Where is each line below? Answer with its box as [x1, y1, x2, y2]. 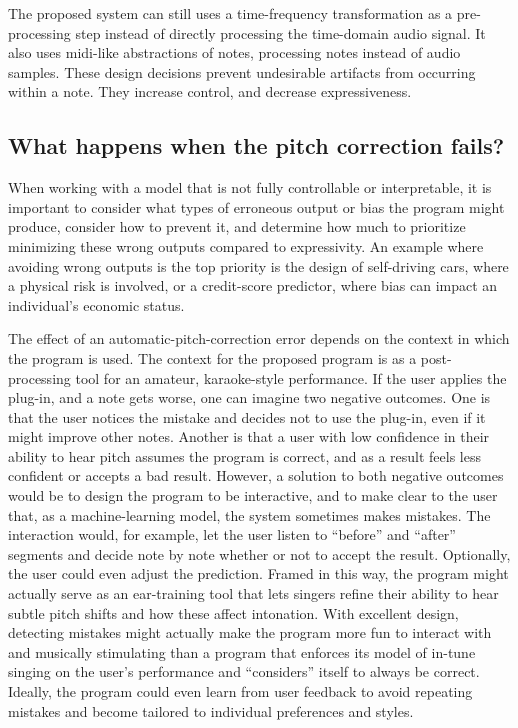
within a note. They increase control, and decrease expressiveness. [8, 81, 412, 102]
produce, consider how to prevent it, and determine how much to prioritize [8, 216, 466, 237]
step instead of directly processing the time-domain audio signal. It [75, 22, 486, 43]
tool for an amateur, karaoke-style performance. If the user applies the [75, 367, 507, 388]
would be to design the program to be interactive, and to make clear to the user [8, 485, 498, 506]
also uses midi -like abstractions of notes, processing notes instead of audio [8, 42, 461, 63]
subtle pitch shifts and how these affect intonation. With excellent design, [8, 602, 459, 623]
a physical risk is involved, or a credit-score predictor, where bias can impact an [8, 275, 498, 296]
